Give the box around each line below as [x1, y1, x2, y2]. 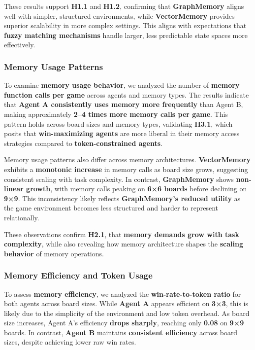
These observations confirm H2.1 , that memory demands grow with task [4, 229, 239, 239]
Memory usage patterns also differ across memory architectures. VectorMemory [4, 154, 251, 165]
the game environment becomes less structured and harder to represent [4, 203, 219, 213]
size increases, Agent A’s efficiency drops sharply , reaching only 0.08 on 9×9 [4, 317, 244, 328]
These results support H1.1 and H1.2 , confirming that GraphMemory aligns [4, 1, 244, 11]
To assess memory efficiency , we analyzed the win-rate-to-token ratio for [4, 288, 241, 299]
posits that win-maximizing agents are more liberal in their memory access [4, 128, 240, 139]
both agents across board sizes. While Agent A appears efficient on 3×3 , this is [4, 298, 248, 309]
